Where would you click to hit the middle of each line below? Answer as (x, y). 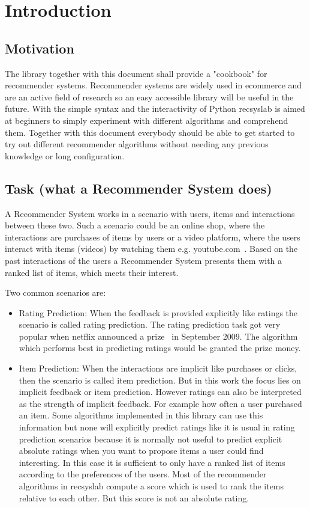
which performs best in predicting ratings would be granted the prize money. (160, 348)
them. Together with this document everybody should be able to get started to (150, 132)
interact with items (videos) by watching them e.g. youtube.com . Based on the (151, 249)
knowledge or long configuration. (65, 155)
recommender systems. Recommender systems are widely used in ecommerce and (154, 85)
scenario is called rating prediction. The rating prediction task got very (150, 324)
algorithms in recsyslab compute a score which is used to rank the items (151, 486)
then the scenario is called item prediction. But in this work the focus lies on (160, 380)
